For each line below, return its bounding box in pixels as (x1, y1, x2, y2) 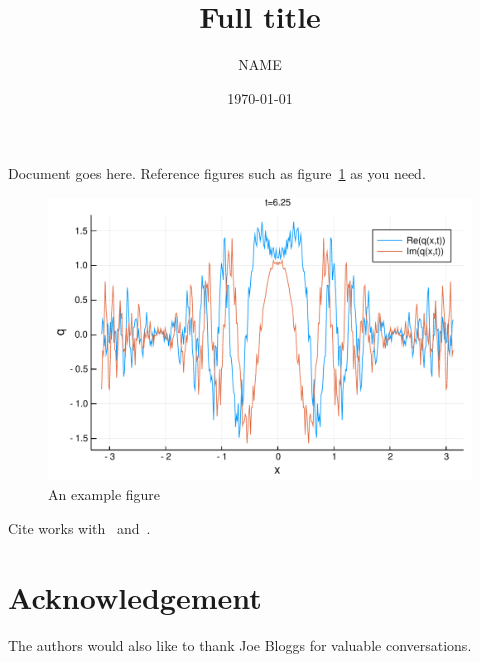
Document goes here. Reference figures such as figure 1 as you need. (8, 163, 426, 184)
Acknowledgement (8, 576, 262, 617)
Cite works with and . (8, 517, 151, 538)
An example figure (48, 484, 161, 505)
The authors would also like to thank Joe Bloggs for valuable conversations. (8, 634, 472, 655)
